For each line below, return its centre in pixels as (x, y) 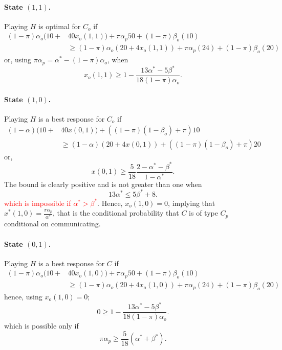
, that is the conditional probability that (116, 213)
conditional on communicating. (52, 224)
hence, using (23, 297)
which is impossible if (38, 203)
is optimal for (60, 26)
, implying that (192, 203)
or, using (18, 60)
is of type (203, 213)
